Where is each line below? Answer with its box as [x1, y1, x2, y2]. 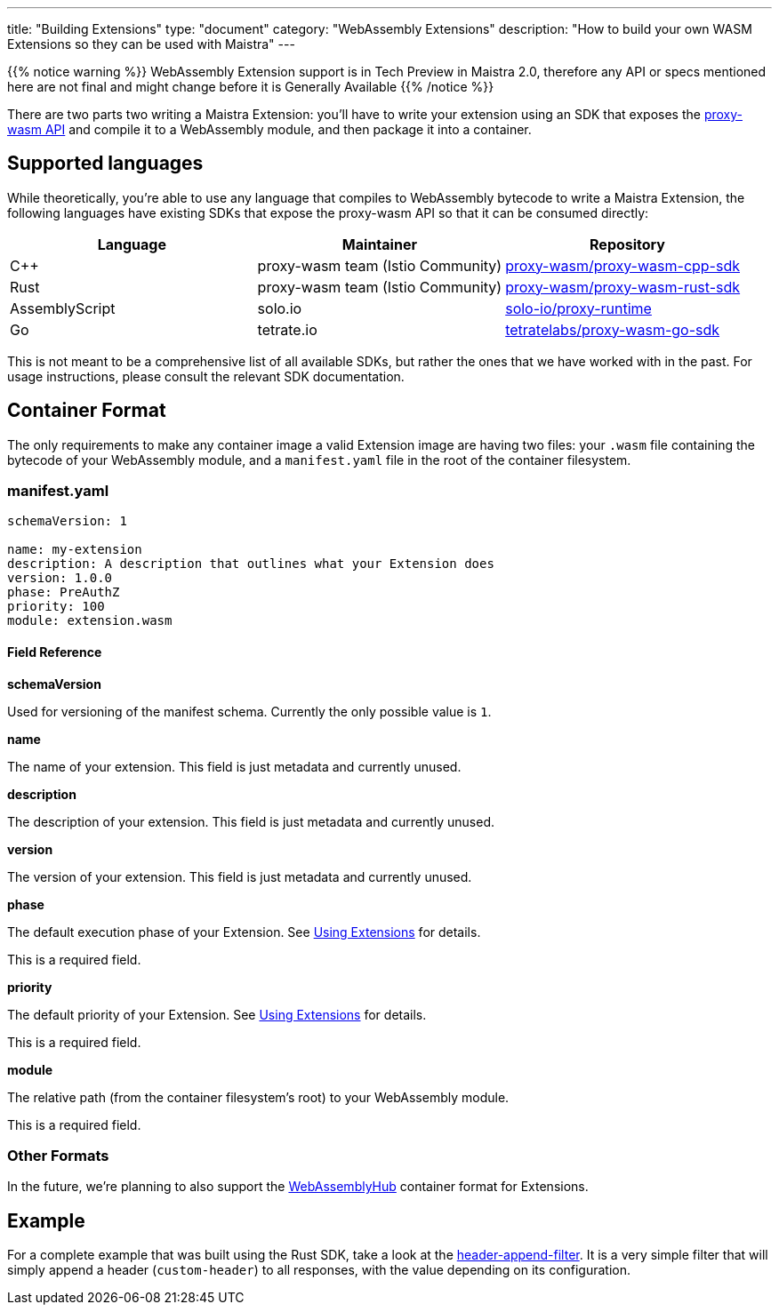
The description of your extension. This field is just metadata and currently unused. [7, 813, 495, 829]
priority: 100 [7, 599, 105, 614]
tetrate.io [257, 320, 317, 339]
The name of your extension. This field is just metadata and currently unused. [7, 758, 462, 774]
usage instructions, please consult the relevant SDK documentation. [7, 368, 405, 384]
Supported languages [7, 152, 204, 175]
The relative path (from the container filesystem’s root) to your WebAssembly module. [7, 1089, 510, 1105]
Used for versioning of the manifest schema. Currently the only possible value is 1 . [7, 703, 492, 719]
